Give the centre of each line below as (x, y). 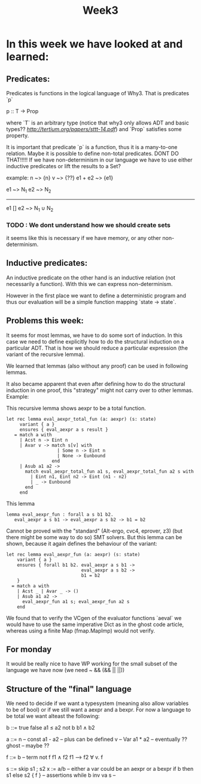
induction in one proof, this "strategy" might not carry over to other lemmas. (100, 390)
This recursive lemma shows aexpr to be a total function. (76, 408)
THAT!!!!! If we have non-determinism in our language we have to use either (99, 160)
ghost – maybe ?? (28, 746)
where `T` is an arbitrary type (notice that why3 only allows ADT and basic (98, 123)
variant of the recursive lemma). (45, 354)
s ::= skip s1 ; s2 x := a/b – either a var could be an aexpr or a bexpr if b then (100, 769)
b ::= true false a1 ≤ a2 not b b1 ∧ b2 (51, 728)
